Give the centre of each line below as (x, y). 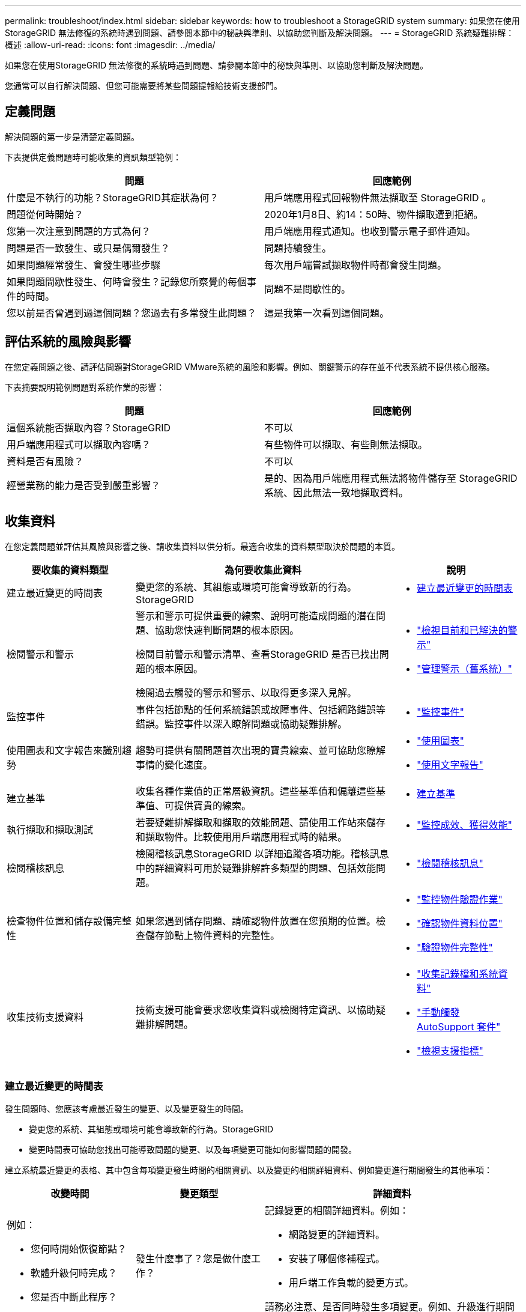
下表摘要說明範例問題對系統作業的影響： (85, 387)
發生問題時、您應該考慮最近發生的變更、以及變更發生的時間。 (127, 1109)
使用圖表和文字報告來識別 (65, 750)
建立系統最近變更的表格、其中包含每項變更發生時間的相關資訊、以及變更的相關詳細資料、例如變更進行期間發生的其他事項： (249, 1170)
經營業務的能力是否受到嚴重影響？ (84, 485)
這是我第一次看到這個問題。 (327, 313)
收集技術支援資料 (45, 1017)
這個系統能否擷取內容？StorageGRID (89, 427)
